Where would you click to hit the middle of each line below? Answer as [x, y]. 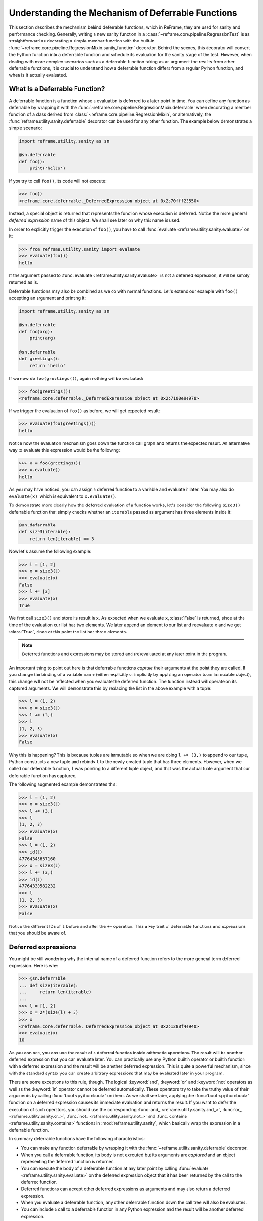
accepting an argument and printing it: [47, 298]
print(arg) [42, 338]
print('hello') [47, 168]
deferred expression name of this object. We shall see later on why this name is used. [95, 220]
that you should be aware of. [38, 933]
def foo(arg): [36, 331]
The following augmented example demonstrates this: [63, 784]
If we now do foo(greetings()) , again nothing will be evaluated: [76, 378]
